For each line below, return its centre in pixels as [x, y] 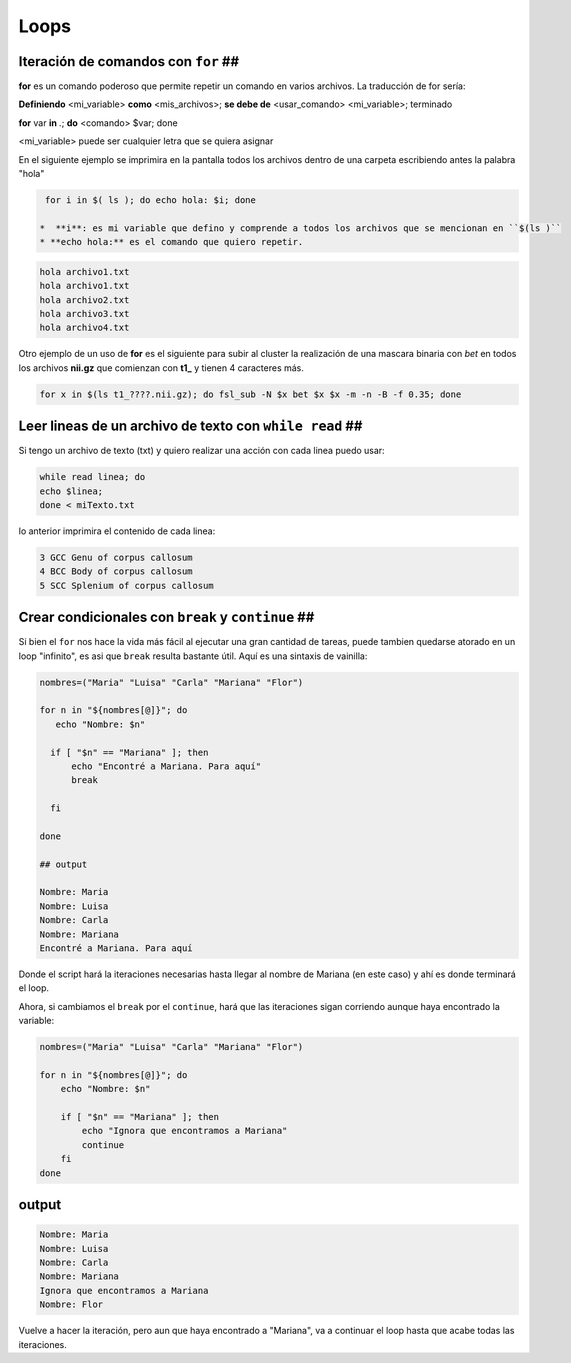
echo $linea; [71, 491]
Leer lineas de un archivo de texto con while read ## [190, 426]
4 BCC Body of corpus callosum [116, 571]
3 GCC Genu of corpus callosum [116, 557]
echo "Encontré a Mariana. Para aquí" [166, 766]
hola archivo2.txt [84, 299]
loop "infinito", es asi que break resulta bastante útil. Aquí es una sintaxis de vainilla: [193, 656]
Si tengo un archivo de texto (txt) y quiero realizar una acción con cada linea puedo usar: [201, 451]
